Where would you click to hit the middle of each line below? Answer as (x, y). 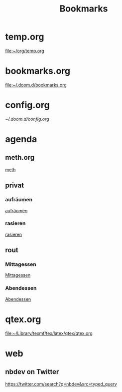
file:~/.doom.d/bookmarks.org (36, 85)
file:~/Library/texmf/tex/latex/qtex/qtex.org (49, 333)
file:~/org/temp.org (25, 51)
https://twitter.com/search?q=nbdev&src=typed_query (61, 384)
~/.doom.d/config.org (27, 119)
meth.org (20, 157)
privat (14, 185)
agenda (21, 139)
